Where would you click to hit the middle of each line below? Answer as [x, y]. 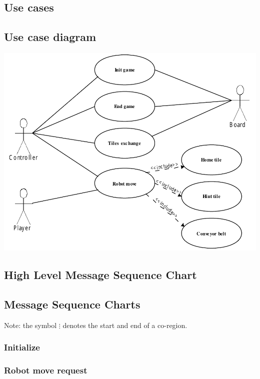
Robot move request [46, 370]
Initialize [22, 347]
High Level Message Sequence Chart [100, 275]
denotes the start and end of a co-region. [125, 325]
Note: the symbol [30, 325]
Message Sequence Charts [72, 304]
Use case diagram [50, 37]
